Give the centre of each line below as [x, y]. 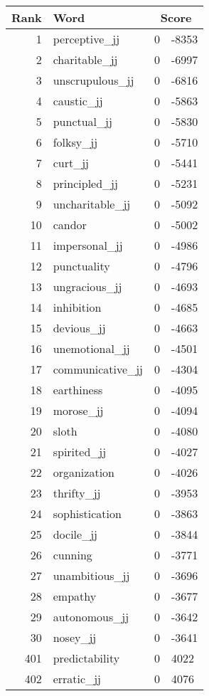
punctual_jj [82, 121]
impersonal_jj [88, 245]
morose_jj [78, 410]
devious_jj [79, 328]
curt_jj [71, 163]
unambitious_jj [91, 575]
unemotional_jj [91, 348]
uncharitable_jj [92, 204]
